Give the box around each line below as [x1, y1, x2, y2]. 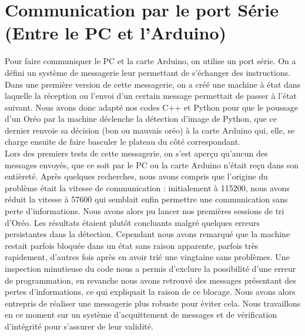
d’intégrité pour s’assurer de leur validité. [5, 320, 153, 332]
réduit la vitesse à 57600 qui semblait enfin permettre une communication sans [5, 193, 288, 205]
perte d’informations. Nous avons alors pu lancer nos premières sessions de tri [5, 205, 284, 217]
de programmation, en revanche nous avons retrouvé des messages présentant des [5, 274, 296, 286]
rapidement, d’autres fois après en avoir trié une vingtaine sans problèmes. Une [5, 251, 290, 263]
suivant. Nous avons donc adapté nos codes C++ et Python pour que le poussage [5, 101, 298, 113]
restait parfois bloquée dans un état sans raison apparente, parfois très [5, 239, 259, 251]
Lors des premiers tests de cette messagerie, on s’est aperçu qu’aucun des [5, 147, 268, 159]
